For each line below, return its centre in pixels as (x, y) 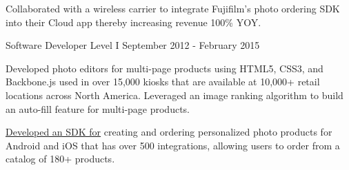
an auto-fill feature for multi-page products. (98, 108)
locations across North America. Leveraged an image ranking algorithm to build (174, 95)
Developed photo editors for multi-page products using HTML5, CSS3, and (164, 68)
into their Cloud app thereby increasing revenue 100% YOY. (133, 22)
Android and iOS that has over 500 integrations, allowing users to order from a (173, 145)
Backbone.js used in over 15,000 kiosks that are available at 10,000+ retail (163, 82)
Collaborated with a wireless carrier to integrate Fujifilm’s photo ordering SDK (173, 8)
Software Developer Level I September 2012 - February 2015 (133, 45)
